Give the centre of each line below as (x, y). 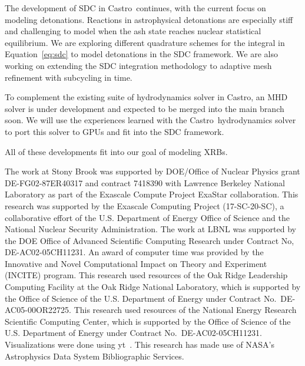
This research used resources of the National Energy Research (185, 310)
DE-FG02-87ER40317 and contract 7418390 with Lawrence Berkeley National (145, 182)
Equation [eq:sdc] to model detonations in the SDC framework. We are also (141, 54)
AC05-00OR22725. (38, 310)
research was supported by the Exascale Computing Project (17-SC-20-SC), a (145, 205)
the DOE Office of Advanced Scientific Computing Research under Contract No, (150, 240)
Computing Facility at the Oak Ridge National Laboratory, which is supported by (153, 287)
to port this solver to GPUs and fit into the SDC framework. (115, 131)
